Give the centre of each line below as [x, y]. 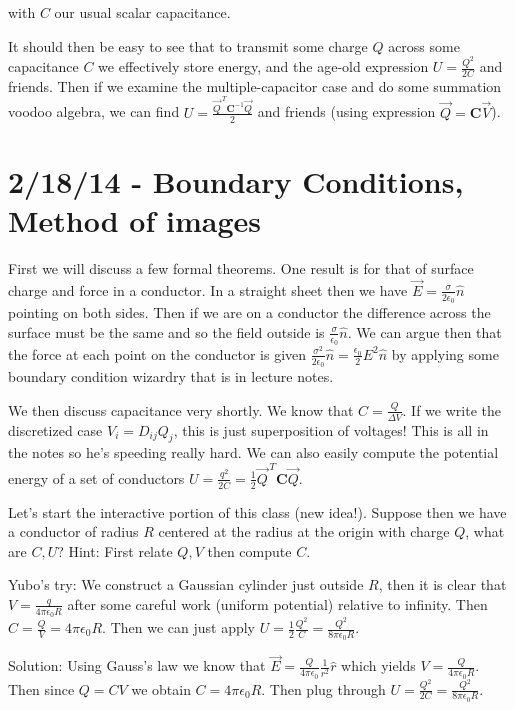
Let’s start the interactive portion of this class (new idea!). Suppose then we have [257, 511]
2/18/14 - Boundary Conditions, [236, 180]
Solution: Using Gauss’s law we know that [137, 665]
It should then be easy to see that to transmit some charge [188, 45]
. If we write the [451, 409]
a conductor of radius [73, 531]
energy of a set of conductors [96, 477]
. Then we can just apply [178, 627]
